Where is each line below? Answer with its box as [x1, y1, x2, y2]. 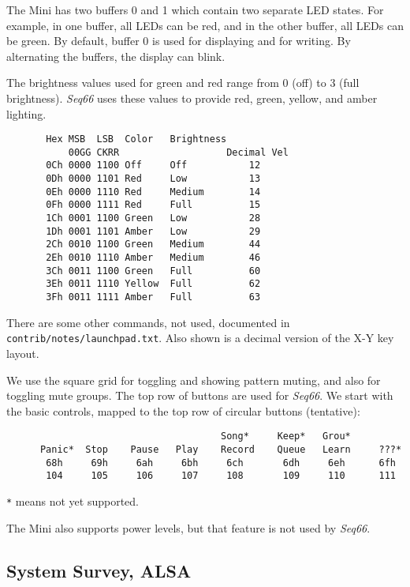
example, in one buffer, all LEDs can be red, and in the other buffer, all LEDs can [6, 17, 404, 33]
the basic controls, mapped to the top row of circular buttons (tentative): [6, 402, 360, 419]
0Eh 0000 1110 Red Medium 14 [46, 186, 261, 198]
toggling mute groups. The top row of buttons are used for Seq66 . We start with [6, 387, 393, 404]
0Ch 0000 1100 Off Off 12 [46, 160, 261, 171]
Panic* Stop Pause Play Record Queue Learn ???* [39, 443, 402, 455]
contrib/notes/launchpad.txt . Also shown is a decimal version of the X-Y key [6, 329, 394, 346]
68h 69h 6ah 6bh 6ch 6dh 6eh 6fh [46, 457, 396, 468]
